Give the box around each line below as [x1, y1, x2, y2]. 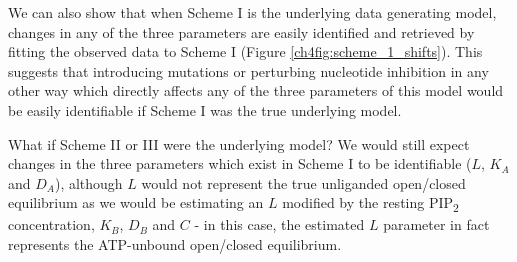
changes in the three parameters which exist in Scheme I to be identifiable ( [8, 153, 472, 174]
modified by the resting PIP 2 [282, 192, 459, 216]
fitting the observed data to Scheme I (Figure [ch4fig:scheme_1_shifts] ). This [8, 41, 483, 62]
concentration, [8, 214, 95, 235]
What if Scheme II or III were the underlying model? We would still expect [8, 133, 470, 154]
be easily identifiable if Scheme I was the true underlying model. [8, 99, 402, 120]
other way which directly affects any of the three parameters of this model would [8, 80, 504, 101]
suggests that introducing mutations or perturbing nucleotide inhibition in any [8, 60, 489, 81]
